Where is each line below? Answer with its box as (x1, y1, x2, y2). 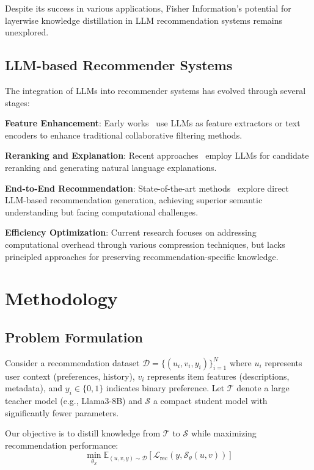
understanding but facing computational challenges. (5, 205, 199, 218)
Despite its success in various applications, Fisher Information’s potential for (5, 2, 291, 14)
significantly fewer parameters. (5, 406, 119, 419)
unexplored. (5, 26, 49, 38)
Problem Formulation (5, 327, 143, 346)
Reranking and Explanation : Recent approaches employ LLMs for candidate (5, 149, 309, 162)
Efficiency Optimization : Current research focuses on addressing (5, 226, 257, 239)
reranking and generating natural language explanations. (5, 161, 217, 173)
